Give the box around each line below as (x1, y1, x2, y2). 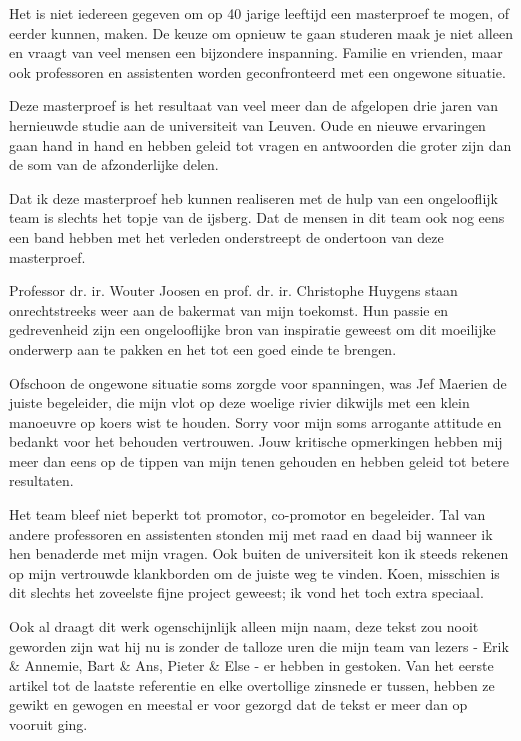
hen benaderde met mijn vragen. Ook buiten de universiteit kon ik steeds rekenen (9, 543, 509, 564)
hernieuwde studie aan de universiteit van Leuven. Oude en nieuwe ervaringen (9, 114, 486, 135)
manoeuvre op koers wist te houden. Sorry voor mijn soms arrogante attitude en (9, 411, 502, 432)
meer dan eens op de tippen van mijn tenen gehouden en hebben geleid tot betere (9, 450, 509, 471)
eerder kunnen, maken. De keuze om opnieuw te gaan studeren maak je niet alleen (9, 22, 513, 43)
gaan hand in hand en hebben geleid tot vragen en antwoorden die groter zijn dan (9, 134, 512, 155)
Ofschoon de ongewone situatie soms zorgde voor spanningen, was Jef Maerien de (9, 372, 507, 393)
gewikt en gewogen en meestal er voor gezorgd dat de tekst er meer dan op (9, 694, 468, 715)
